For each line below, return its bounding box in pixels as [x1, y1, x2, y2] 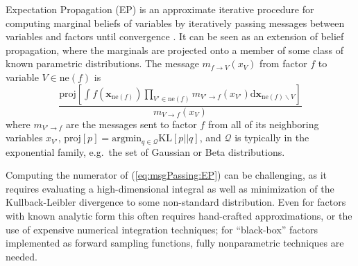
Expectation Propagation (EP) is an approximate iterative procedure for [6, 2, 314, 16]
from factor [259, 56, 307, 71]
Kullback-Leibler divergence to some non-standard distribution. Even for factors [6, 195, 346, 209]
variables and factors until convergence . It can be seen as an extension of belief [6, 29, 344, 44]
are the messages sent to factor [66, 116, 197, 131]
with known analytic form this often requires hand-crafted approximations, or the [6, 209, 352, 223]
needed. [6, 249, 37, 263]
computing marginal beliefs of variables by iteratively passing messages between [6, 15, 345, 30]
